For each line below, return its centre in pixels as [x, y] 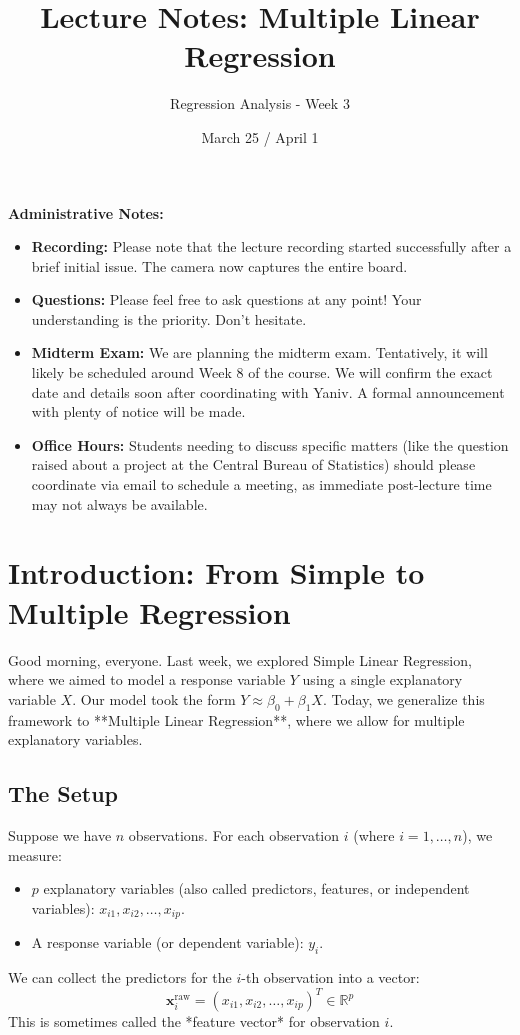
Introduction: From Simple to [216, 572]
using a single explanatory [382, 679]
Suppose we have [60, 834]
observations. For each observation [234, 834]
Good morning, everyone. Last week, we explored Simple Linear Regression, [240, 659]
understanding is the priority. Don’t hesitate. [169, 318]
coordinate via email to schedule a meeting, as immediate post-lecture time [261, 484]
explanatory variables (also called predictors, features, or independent [256, 888]
